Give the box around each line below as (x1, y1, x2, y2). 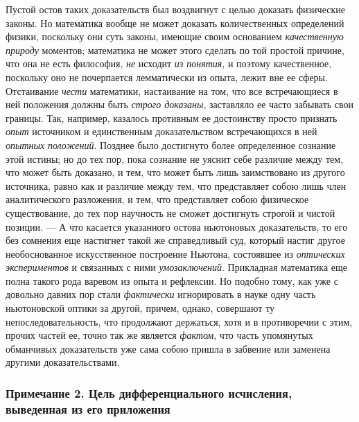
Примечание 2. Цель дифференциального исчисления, (6, 384, 292, 401)
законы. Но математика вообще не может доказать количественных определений (6, 15, 344, 30)
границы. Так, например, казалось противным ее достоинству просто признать (6, 110, 338, 125)
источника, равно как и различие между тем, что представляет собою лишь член (6, 178, 347, 193)
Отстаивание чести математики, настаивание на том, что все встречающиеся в (6, 83, 338, 98)
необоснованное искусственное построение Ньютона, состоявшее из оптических (6, 246, 345, 261)
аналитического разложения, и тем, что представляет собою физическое (6, 192, 309, 206)
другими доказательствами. (6, 355, 120, 369)
